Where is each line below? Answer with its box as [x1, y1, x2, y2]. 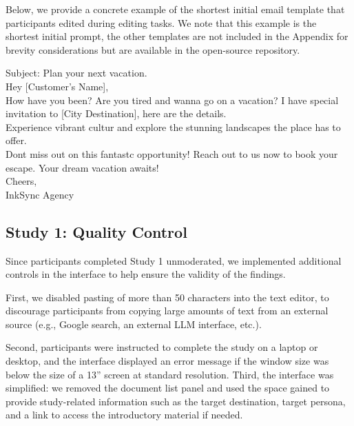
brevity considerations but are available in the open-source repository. [6, 42, 300, 57]
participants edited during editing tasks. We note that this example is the [6, 15, 317, 30]
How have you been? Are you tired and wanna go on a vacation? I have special [6, 92, 339, 107]
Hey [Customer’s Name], [6, 79, 109, 93]
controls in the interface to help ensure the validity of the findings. [6, 267, 286, 281]
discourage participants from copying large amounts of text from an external [6, 303, 329, 318]
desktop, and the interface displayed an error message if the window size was [6, 354, 329, 368]
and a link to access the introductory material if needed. [6, 407, 243, 422]
